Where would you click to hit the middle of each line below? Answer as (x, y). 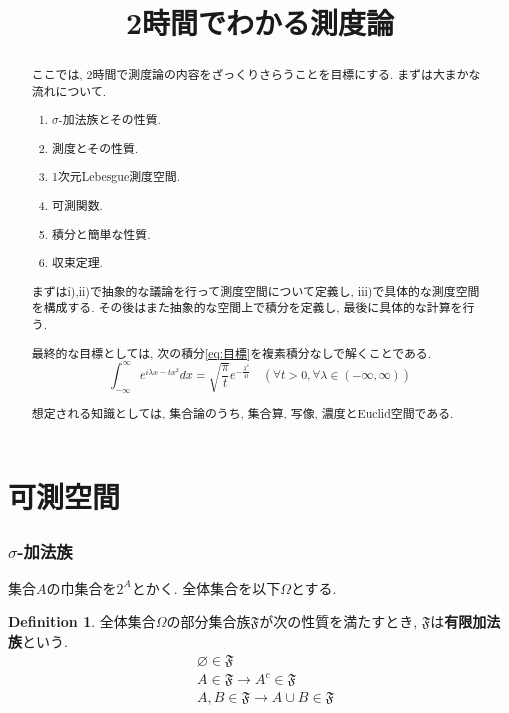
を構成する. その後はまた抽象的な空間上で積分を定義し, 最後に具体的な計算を (247, 307)
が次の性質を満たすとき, (338, 621)
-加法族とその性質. (109, 119)
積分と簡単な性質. (101, 233)
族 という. (38, 641)
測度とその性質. (95, 147)
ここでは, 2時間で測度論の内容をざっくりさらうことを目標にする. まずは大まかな (256, 74)
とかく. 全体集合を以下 (206, 587)
